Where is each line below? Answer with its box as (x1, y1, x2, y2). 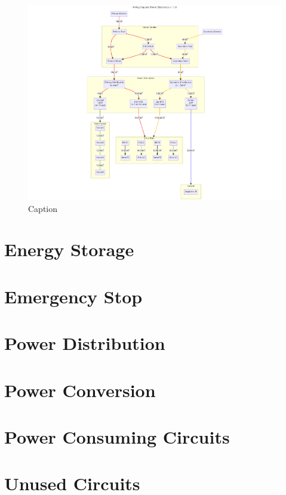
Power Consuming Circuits (4, 424, 230, 448)
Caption (28, 202, 58, 214)
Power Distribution (4, 331, 165, 355)
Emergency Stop (4, 284, 143, 308)
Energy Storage (4, 237, 134, 262)
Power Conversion (4, 377, 156, 402)
